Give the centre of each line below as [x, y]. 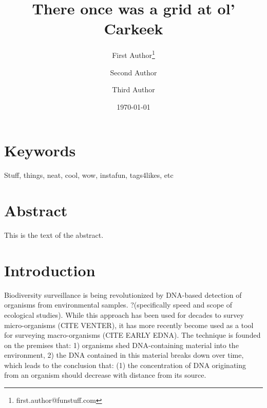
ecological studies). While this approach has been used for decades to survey [124, 314]
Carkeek [133, 28]
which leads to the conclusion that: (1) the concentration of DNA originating [125, 365]
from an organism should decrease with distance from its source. [105, 375]
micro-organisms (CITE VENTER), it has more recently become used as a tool [129, 325]
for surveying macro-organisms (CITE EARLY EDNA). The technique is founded [132, 335]
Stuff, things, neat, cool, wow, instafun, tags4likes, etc [89, 175]
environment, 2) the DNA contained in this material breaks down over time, [124, 355]
